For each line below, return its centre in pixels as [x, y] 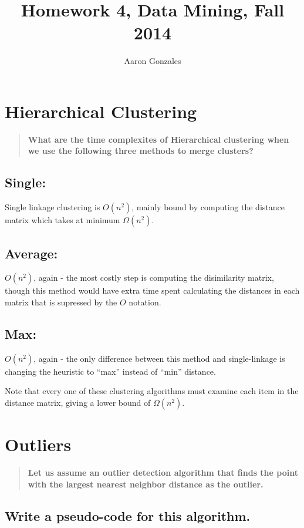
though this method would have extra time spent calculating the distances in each [152, 290]
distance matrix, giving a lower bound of [78, 403]
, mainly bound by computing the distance [208, 207]
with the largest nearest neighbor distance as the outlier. [146, 484]
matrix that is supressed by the [61, 302]
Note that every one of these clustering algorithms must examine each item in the [152, 391]
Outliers [38, 444]
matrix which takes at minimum [63, 220]
